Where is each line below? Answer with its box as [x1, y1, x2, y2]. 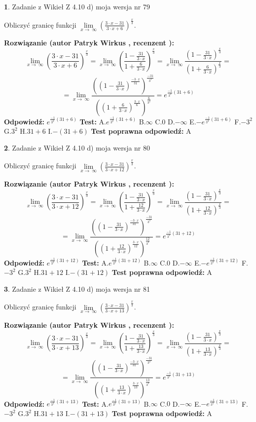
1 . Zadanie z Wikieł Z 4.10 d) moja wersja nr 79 [4, 1, 150, 11]
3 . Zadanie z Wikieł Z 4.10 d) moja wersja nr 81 [4, 283, 150, 294]
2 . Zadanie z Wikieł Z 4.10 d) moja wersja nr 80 [4, 142, 150, 153]
